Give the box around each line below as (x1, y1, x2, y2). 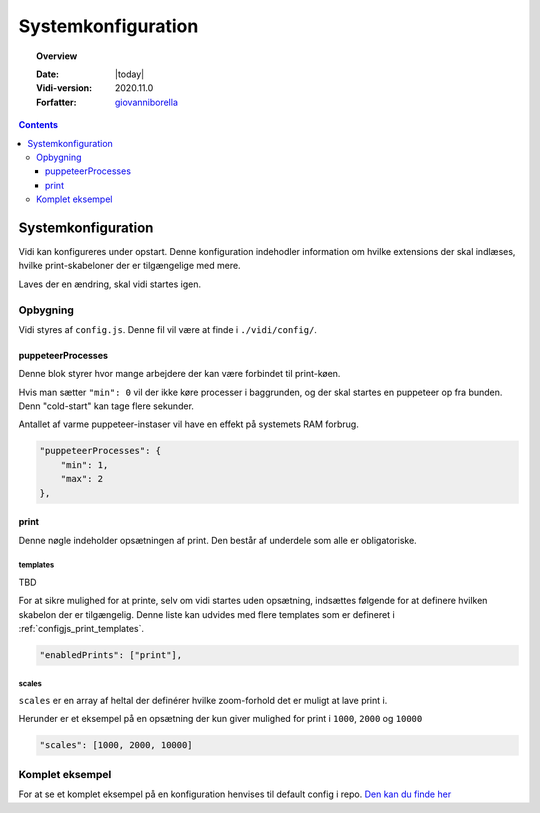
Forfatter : (36, 96, 77, 108)
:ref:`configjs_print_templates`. (18, 623, 145, 635)
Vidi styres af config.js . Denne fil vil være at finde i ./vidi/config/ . (18, 323, 317, 335)
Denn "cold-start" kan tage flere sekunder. (18, 400, 195, 412)
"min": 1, (60, 459, 109, 470)
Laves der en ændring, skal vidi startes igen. (18, 278, 202, 290)
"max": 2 (60, 473, 104, 485)
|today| (115, 68, 145, 80)
